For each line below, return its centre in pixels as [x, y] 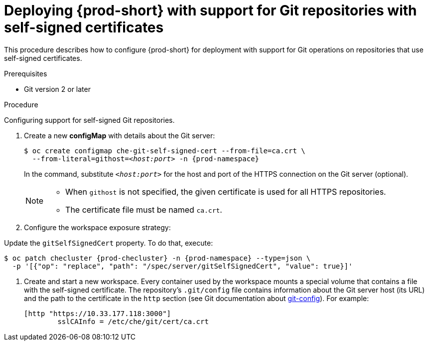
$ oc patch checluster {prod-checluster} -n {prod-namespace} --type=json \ [157, 258]
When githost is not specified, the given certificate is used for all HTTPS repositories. [226, 191]
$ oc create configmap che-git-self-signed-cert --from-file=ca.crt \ [165, 151]
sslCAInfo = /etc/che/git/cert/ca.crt [133, 321]
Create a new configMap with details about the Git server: [120, 135]
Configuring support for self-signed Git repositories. [89, 120]
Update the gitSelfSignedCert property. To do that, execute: [109, 243]
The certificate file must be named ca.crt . [144, 209]
